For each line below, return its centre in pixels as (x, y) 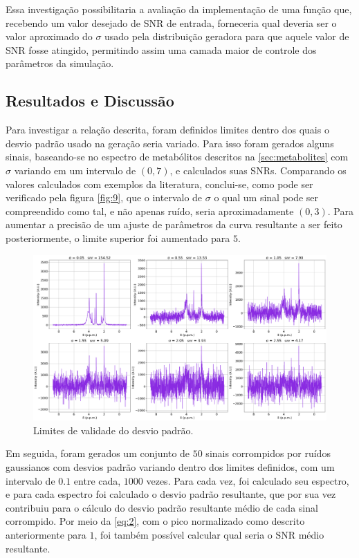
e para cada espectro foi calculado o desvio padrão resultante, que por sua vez (171, 494)
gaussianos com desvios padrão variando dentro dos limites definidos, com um (170, 467)
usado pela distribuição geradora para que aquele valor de (227, 36)
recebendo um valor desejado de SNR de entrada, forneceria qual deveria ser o (171, 22)
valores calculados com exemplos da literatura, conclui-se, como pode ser (159, 184)
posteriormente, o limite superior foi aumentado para (118, 238)
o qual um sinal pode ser (266, 197)
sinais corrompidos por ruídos (268, 453)
